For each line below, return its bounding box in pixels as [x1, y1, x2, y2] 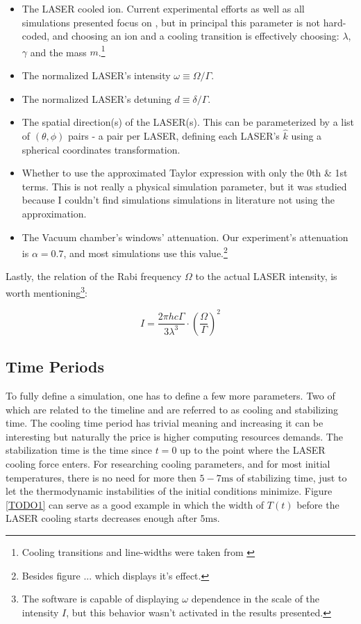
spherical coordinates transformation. [22, 142, 180, 156]
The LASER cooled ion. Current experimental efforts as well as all [22, 1, 305, 15]
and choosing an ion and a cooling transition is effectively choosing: [52, 28, 339, 43]
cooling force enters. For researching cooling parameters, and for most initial [6, 456, 330, 470]
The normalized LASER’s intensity [22, 68, 171, 83]
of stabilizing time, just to [236, 470, 347, 484]
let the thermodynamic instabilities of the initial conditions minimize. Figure [6, 484, 333, 498]
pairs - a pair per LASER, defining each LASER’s [68, 129, 280, 143]
